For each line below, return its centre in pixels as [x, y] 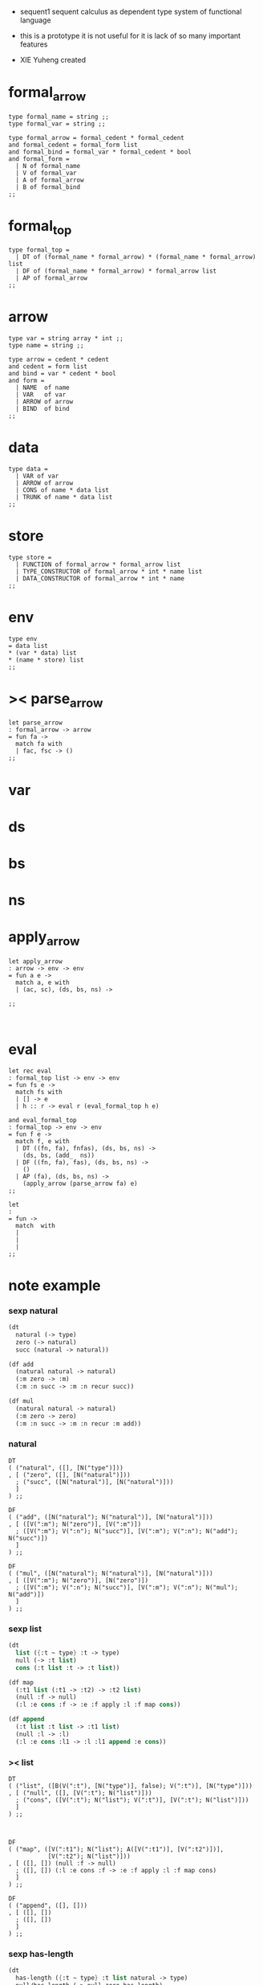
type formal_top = [39, 250]
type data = [28, 469]
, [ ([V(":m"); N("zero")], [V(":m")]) [75, 1524]
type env [23, 638]
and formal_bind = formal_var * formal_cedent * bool [100, 152]
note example [55, 1285]
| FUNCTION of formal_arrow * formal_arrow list [98, 564]
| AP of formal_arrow [52, 278]
